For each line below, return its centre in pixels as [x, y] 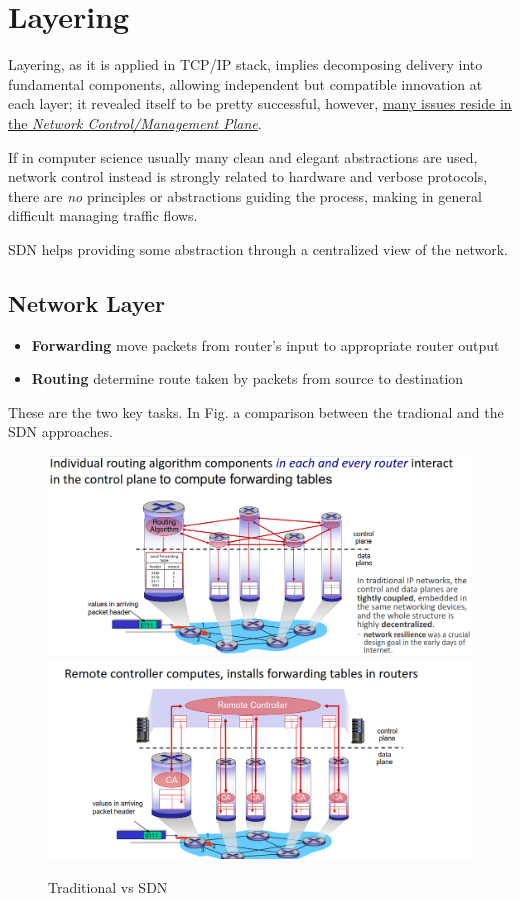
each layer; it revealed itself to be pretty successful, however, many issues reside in [260, 103]
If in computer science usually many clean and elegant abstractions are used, [243, 156]
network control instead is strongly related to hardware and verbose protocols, [248, 176]
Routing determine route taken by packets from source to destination [247, 378]
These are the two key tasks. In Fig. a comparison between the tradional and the [256, 411]
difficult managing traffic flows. [103, 215]
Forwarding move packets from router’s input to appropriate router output [265, 344]
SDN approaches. [60, 431]
